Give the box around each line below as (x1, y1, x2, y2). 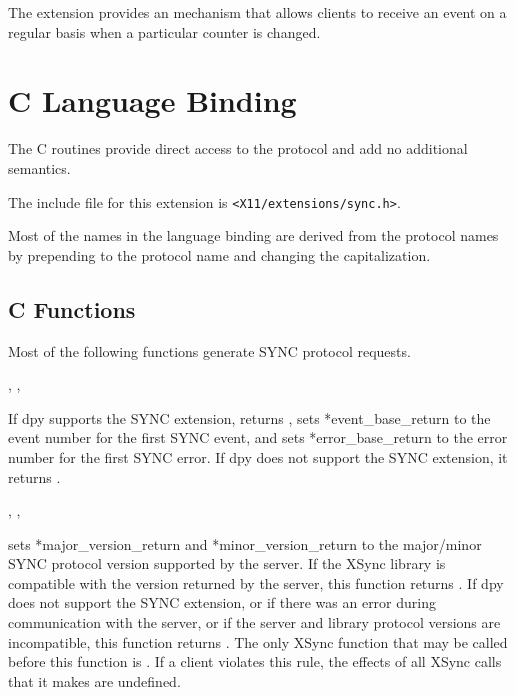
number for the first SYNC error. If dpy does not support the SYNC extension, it (8, 446, 508, 467)
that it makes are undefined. (8, 670, 181, 691)
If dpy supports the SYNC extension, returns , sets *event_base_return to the (8, 407, 491, 428)
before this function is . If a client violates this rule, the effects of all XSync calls (8, 651, 502, 672)
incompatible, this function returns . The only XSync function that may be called (8, 631, 508, 652)
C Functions (8, 293, 136, 324)
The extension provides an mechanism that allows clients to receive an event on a (8, 2, 507, 22)
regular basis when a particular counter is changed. (8, 21, 321, 42)
